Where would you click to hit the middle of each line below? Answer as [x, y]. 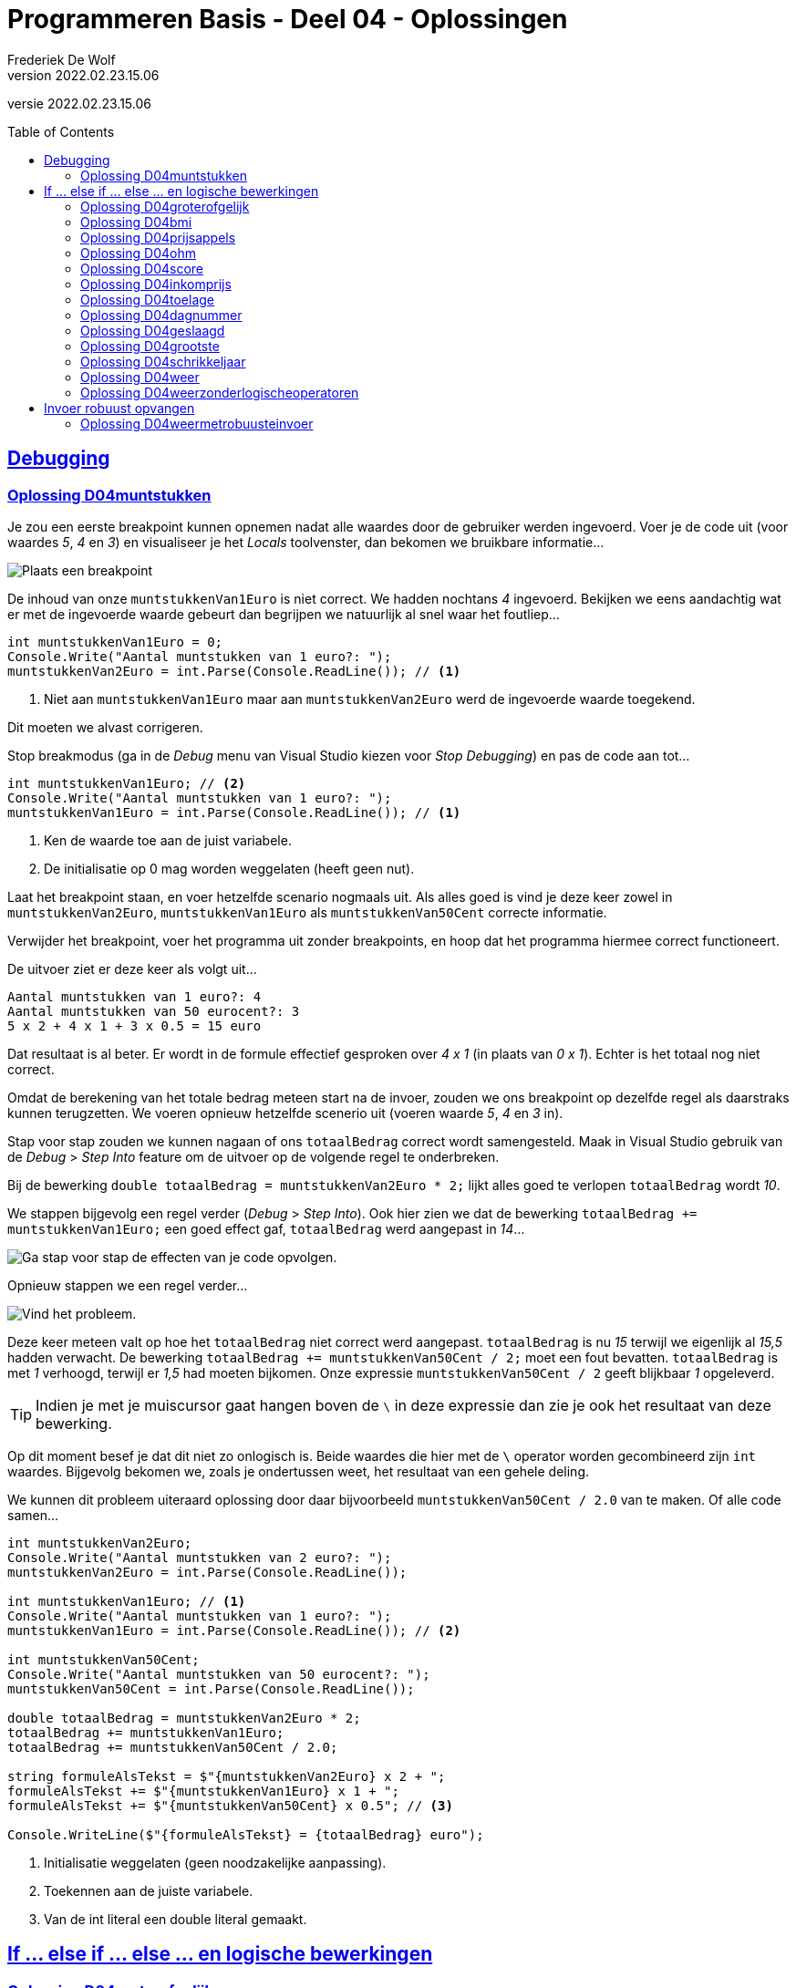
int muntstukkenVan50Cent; [103, 1659]
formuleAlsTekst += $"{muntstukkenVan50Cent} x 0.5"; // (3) [230, 1805]
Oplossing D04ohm [138, 253]
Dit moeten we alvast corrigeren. [105, 727]
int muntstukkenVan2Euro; [100, 1543]
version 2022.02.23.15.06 [83, 75]
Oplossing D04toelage [148, 299]
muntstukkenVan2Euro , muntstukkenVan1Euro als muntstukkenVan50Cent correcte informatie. [307, 912]
